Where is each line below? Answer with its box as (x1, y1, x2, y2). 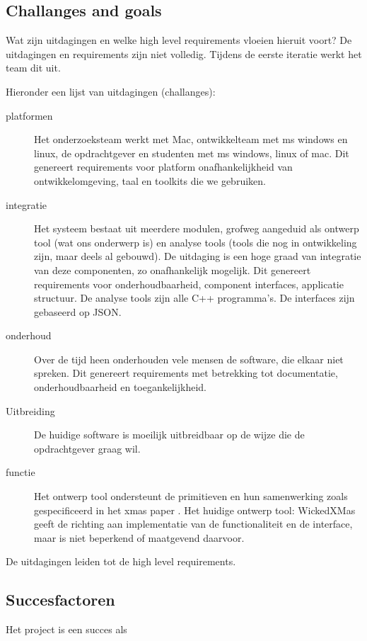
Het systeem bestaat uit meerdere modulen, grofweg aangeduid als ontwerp (34, 221, 359, 236)
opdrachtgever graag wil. (34, 441, 141, 455)
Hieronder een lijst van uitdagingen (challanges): (6, 84, 216, 98)
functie (6, 465, 35, 480)
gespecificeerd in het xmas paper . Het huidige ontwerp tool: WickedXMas (34, 502, 356, 517)
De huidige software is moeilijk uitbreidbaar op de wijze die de (34, 427, 305, 442)
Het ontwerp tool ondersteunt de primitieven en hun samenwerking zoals (34, 489, 348, 504)
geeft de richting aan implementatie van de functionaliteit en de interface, (34, 516, 353, 531)
